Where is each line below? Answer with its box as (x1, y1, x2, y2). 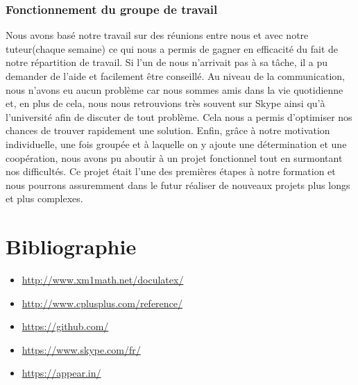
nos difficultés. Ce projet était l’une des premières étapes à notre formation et (6, 164, 336, 179)
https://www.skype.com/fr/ (22, 342, 141, 357)
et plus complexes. (6, 191, 83, 206)
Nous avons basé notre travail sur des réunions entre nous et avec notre (6, 28, 309, 42)
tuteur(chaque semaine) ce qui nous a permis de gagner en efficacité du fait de (6, 41, 339, 56)
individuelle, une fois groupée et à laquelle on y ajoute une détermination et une (6, 136, 347, 151)
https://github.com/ (22, 319, 109, 334)
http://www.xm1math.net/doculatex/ (22, 272, 184, 287)
